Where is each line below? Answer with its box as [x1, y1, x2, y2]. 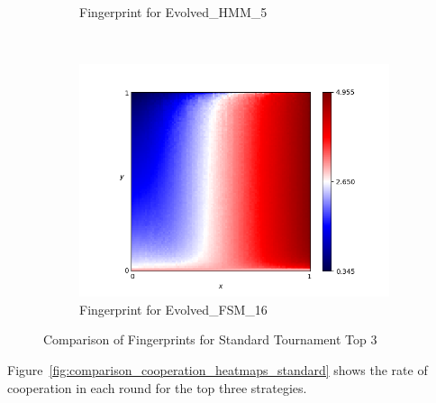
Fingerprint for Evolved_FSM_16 [79, 299, 268, 318]
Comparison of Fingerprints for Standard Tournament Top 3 [43, 330, 377, 349]
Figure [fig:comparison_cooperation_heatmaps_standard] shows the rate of [7, 360, 428, 379]
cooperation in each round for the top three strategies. [7, 378, 307, 397]
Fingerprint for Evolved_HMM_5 [79, 3, 268, 21]
